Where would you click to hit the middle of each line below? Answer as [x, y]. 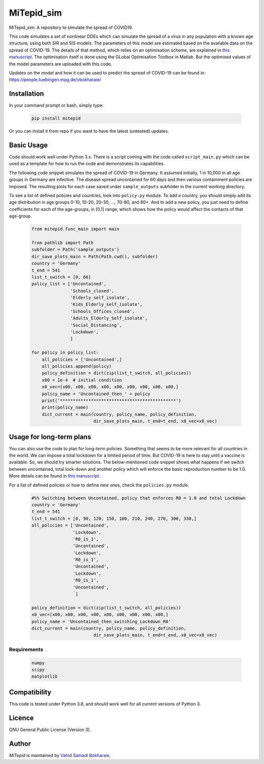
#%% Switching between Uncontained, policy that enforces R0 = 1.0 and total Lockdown [139, 498]
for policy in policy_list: [65, 353]
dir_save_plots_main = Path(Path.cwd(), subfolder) [95, 256]
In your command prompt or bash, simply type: [56, 105]
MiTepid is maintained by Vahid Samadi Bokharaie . [60, 755]
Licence [22, 718]
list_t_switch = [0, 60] [61, 277]
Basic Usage [28, 145]
